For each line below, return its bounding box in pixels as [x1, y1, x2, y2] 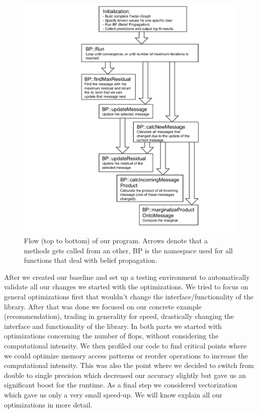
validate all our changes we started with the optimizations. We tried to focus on [4, 281, 249, 292]
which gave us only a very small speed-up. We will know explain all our [4, 389, 223, 399]
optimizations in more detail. [4, 399, 92, 409]
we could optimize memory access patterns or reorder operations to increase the [4, 350, 248, 360]
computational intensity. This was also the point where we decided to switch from [4, 360, 254, 370]
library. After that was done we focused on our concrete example [4, 301, 202, 311]
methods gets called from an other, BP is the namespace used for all [24, 245, 233, 255]
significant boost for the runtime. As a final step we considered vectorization [4, 379, 238, 390]
